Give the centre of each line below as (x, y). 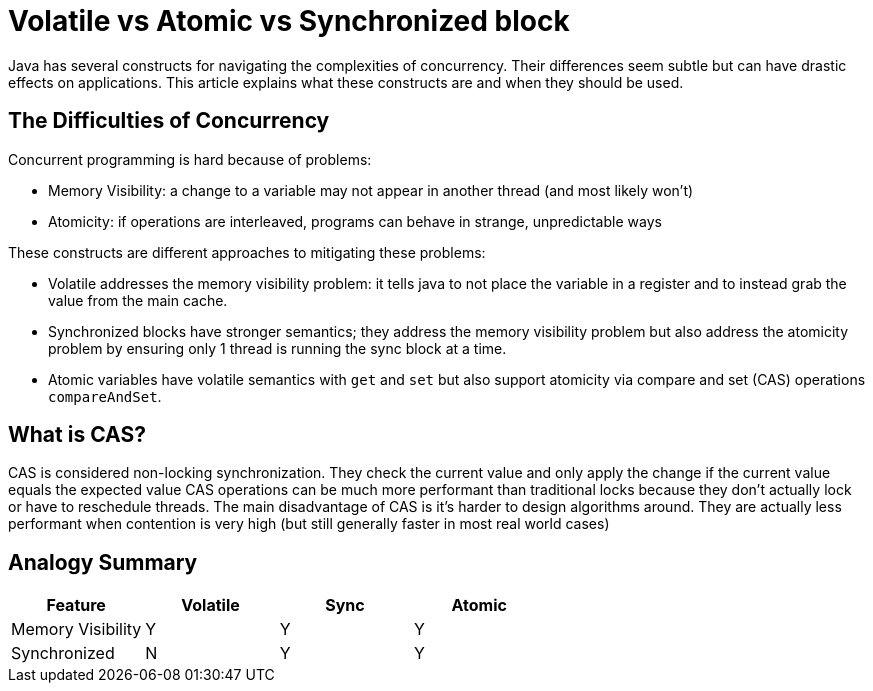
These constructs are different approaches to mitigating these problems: (247, 252)
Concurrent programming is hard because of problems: (190, 159)
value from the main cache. (138, 300)
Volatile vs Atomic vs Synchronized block (289, 21)
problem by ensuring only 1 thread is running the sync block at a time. (277, 348)
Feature (76, 605)
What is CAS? (77, 435)
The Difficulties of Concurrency (169, 121)
